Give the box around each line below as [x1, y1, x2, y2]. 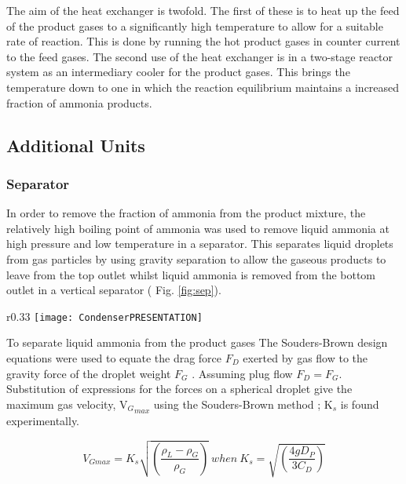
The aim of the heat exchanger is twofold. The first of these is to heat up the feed [6, 2, 400, 18]
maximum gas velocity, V [6, 395, 128, 412]
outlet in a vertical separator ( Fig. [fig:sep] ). [6, 282, 221, 298]
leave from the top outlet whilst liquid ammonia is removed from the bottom [6, 266, 376, 282]
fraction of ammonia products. [6, 94, 152, 111]
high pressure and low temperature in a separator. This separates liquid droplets [6, 235, 393, 252]
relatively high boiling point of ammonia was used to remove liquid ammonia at [6, 220, 390, 236]
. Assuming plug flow [192, 365, 293, 381]
